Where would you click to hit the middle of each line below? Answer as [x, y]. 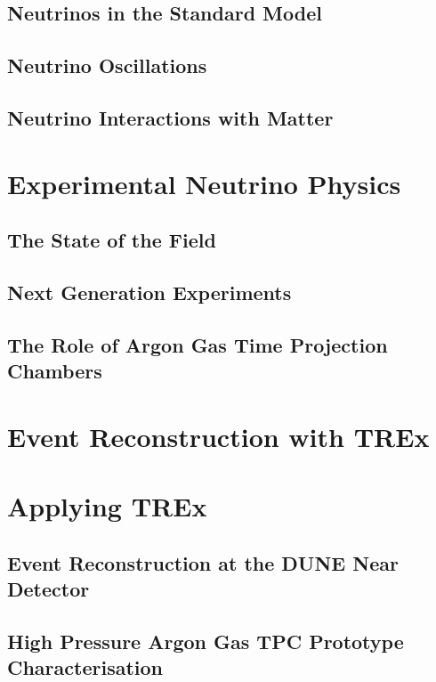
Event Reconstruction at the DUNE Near [203, 562]
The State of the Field [112, 240]
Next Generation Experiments [149, 292]
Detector [48, 588]
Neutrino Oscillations [107, 65]
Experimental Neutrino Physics [204, 183]
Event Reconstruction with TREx [218, 436]
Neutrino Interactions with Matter [170, 117]
